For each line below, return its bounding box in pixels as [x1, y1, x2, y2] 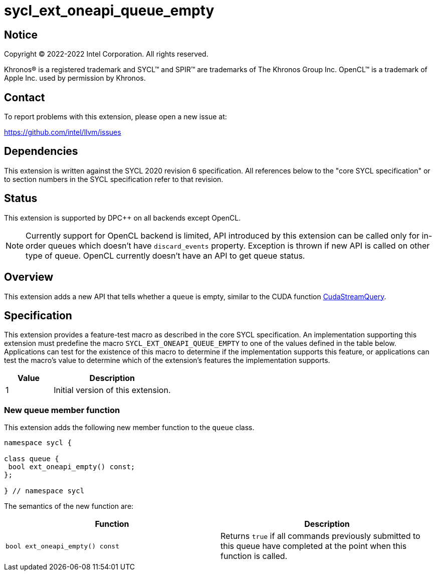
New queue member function [4, 405, 120, 415]
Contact [4, 91, 45, 104]
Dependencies [4, 145, 78, 158]
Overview [4, 271, 54, 284]
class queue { [4, 455, 59, 463]
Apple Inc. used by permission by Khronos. [4, 74, 146, 83]
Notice [4, 28, 38, 41]
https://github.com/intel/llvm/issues [4, 128, 121, 137]
